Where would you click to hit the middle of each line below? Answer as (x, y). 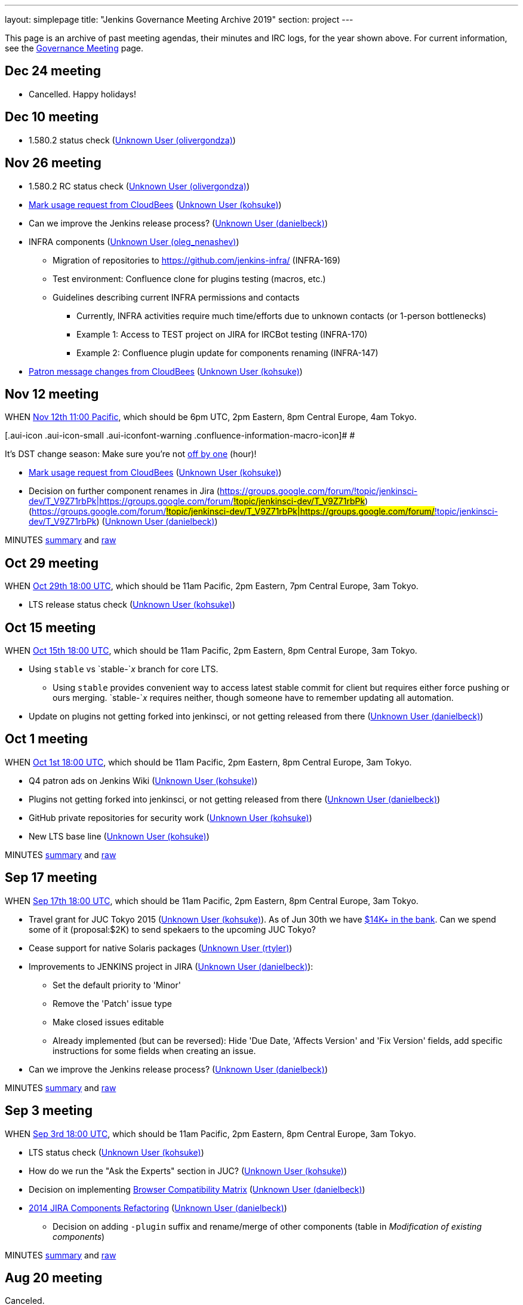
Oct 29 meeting (52, 563)
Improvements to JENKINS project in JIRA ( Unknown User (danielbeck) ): (171, 966)
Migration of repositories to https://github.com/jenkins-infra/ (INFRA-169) (197, 260)
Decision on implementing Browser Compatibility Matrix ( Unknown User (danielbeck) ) (197, 1189)
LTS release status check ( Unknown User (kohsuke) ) (132, 605)
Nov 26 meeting (53, 163)
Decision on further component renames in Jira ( (124, 491)
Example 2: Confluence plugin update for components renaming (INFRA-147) (227, 353)
